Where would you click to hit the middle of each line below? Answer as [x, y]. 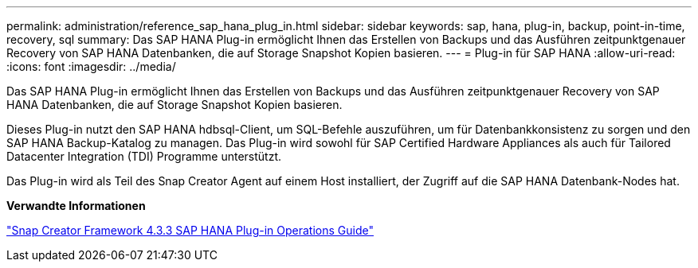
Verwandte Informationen [76, 206]
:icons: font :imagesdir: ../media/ [91, 66]
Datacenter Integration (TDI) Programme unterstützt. [144, 156]
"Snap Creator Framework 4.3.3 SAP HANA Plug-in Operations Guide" [190, 230]
